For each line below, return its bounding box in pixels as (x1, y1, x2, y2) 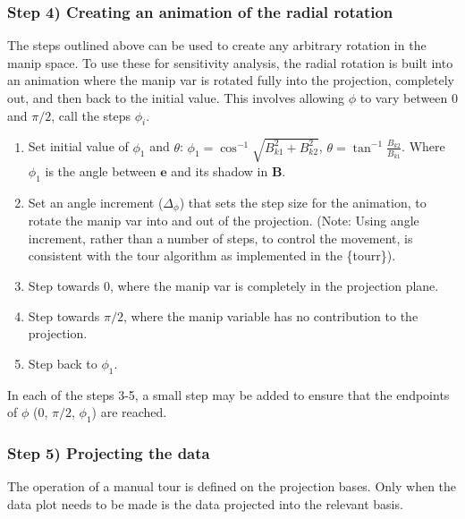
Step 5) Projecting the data (7, 441, 210, 464)
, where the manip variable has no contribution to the (123, 306, 418, 325)
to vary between (359, 89, 448, 106)
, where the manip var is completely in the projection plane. (109, 276, 439, 294)
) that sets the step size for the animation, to (179, 192, 427, 211)
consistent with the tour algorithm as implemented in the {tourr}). (28, 246, 396, 265)
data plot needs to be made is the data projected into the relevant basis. (7, 494, 403, 513)
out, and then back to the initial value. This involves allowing (7, 89, 345, 106)
